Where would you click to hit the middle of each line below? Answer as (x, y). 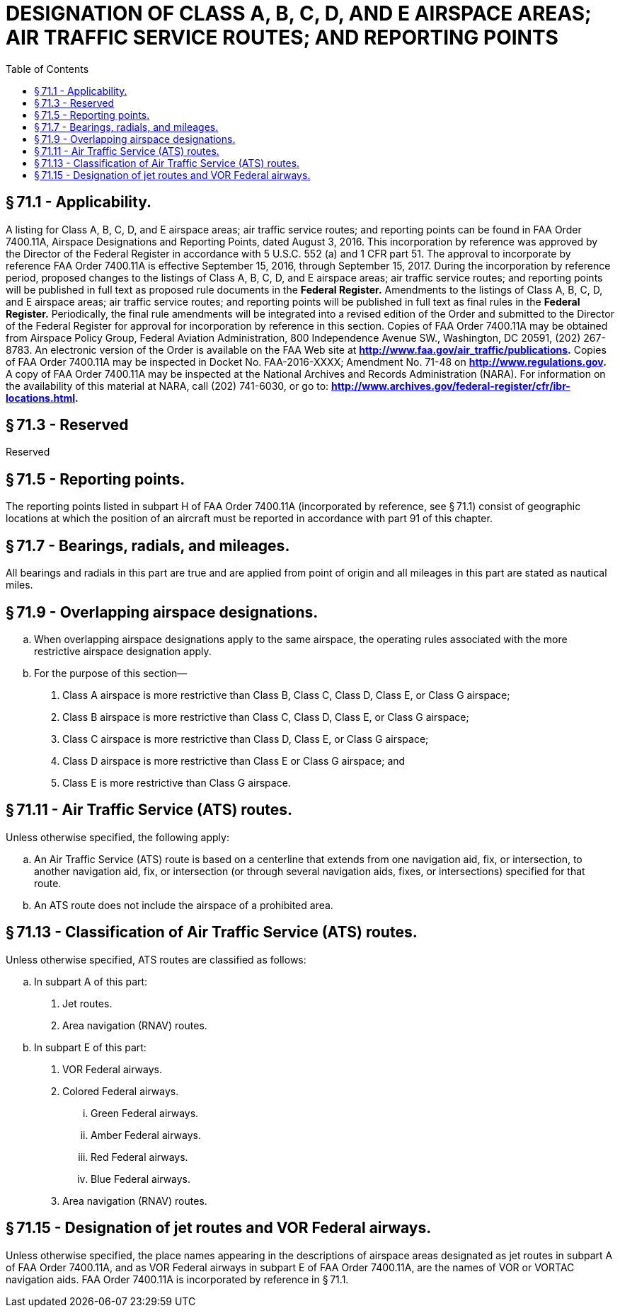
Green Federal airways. (145, 1113)
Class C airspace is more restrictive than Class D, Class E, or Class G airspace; (246, 739)
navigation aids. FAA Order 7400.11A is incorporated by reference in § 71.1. (177, 1279)
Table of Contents (47, 69)
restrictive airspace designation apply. (123, 651)
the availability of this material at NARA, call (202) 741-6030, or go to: (167, 386)
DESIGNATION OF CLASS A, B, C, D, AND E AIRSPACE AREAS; (299, 13)
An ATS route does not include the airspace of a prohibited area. (184, 905)
